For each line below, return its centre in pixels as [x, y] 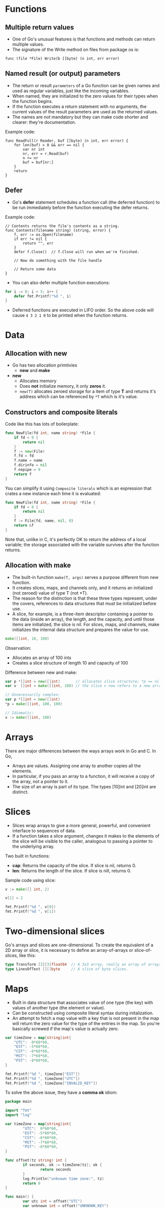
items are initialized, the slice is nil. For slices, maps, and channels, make [86, 624]
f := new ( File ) [29, 451]
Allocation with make [38, 565]
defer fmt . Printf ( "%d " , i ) [42, 296]
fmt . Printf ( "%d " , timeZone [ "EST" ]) [42, 1074]
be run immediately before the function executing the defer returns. [80, 207]
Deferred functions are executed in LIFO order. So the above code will [83, 310]
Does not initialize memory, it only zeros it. [63, 386]
